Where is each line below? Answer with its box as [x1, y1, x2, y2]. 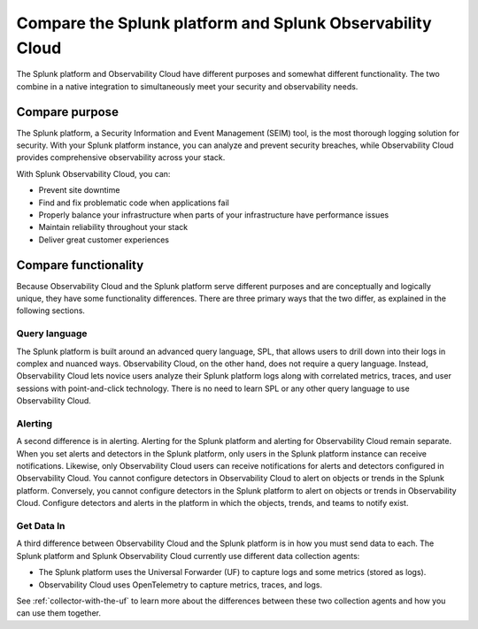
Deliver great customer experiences [38, 234, 170, 245]
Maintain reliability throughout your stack [38, 222, 189, 233]
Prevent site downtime [38, 185, 120, 196]
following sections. [16, 305, 86, 316]
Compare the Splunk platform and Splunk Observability [16, 13, 432, 33]
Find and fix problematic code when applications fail [38, 197, 229, 208]
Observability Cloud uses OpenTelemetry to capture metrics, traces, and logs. [38, 579, 323, 590]
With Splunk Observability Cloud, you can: [16, 168, 171, 179]
